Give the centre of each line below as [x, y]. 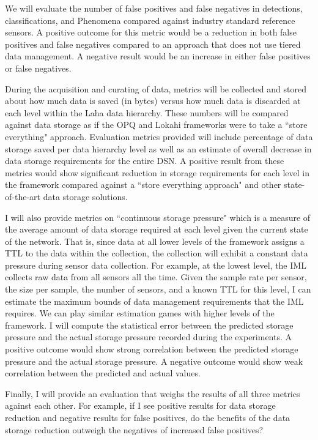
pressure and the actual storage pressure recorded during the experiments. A [149, 337]
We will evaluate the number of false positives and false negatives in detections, [154, 8]
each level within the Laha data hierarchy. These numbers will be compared [147, 112]
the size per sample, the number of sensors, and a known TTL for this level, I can [158, 289]
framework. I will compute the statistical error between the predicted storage [149, 325]
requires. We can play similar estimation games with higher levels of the [140, 313]
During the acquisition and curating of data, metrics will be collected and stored [156, 88]
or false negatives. [38, 68]
